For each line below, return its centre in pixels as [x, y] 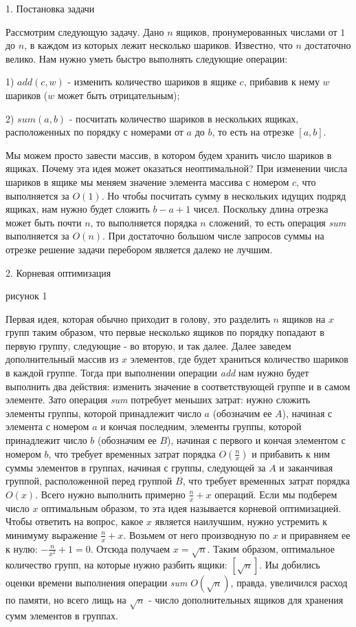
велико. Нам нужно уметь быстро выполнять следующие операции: [147, 58]
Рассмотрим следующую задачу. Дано [85, 31]
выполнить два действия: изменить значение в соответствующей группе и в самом [178, 386]
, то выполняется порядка [144, 222]
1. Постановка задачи [50, 8]
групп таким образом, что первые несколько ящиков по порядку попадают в [165, 332]
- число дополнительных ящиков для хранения [246, 600]
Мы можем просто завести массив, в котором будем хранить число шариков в [169, 155]
